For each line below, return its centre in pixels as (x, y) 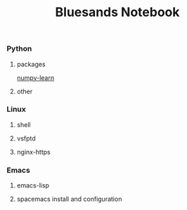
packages (31, 64)
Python (19, 48)
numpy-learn (35, 77)
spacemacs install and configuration (69, 199)
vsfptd (26, 138)
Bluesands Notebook (117, 12)
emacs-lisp (33, 185)
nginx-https (33, 152)
